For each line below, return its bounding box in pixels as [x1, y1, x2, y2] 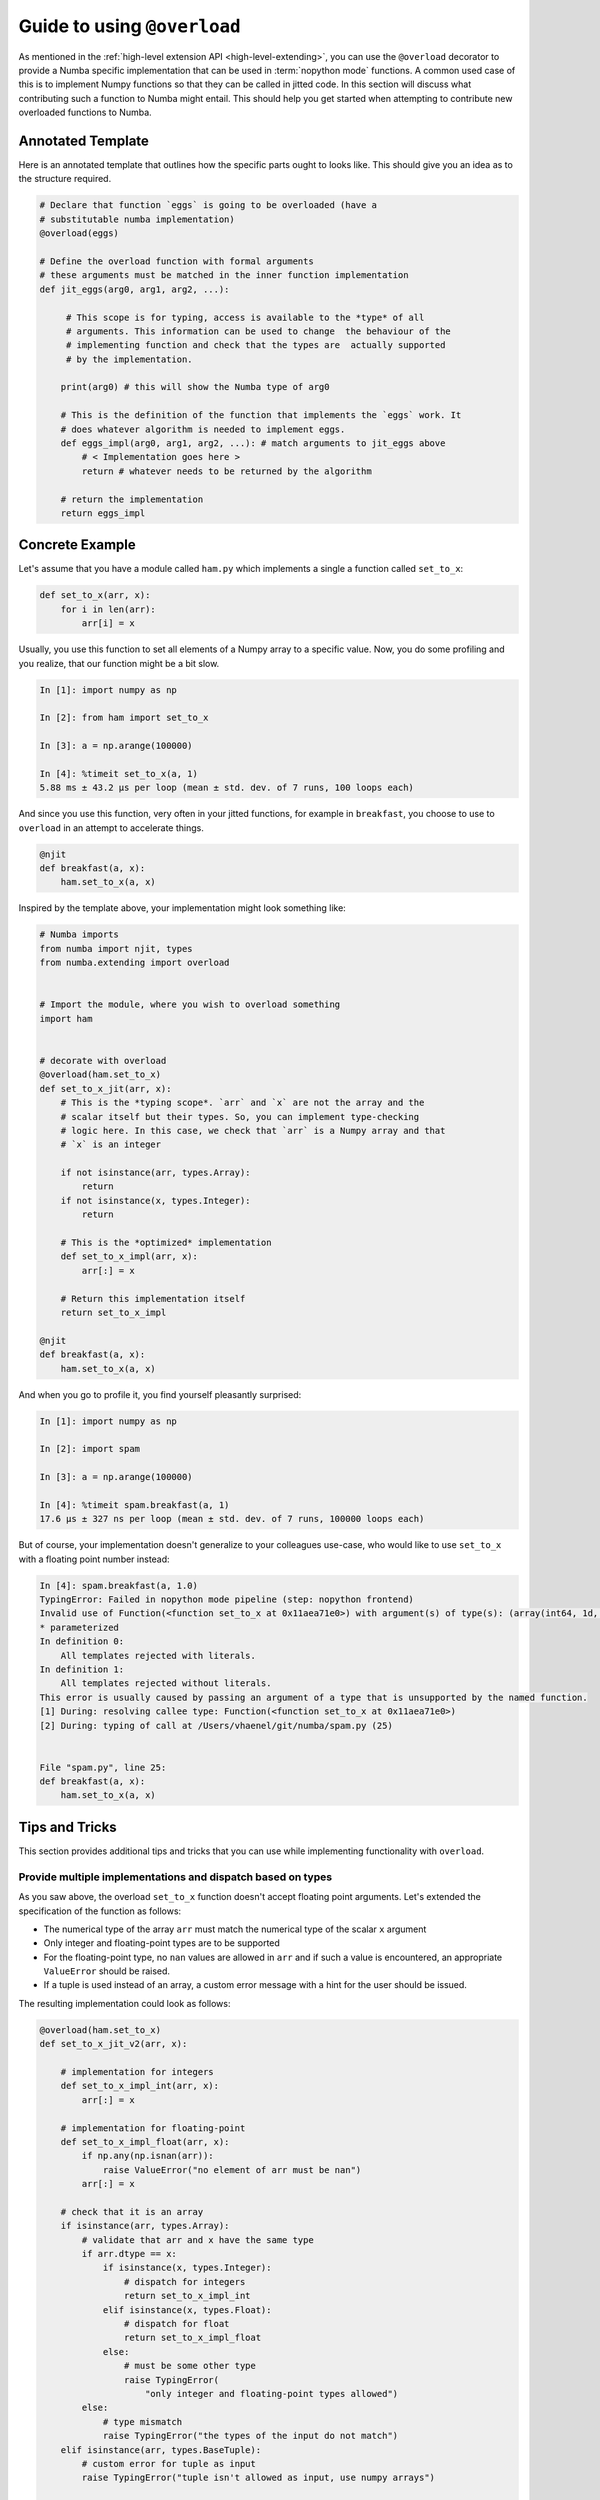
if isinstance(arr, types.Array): [60, 2220, 230, 2232]
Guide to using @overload [18, 15, 241, 37]
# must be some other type [123, 2360, 257, 2372]
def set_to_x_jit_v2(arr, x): [39, 2038, 188, 2050]
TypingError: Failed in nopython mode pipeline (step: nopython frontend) [39, 1594, 415, 1605]
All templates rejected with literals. [60, 1650, 257, 1661]
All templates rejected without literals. [60, 1678, 272, 1689]
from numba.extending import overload [39, 957, 230, 969]
